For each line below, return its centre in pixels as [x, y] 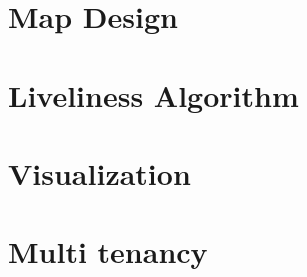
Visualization [99, 172]
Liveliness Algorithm [153, 94]
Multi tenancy [108, 251]
